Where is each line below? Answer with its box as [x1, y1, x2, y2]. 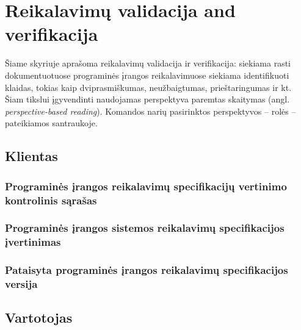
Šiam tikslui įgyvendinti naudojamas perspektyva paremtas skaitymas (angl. [5, 93, 290, 106]
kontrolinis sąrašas [5, 192, 97, 207]
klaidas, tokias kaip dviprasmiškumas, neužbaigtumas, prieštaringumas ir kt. [5, 81, 292, 93]
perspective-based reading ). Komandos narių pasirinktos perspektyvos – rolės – [5, 104, 296, 117]
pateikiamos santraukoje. [5, 117, 98, 129]
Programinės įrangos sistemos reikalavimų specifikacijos [5, 220, 285, 235]
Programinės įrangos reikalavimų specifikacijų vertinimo [5, 178, 287, 193]
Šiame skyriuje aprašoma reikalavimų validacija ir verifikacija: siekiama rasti [5, 57, 291, 70]
